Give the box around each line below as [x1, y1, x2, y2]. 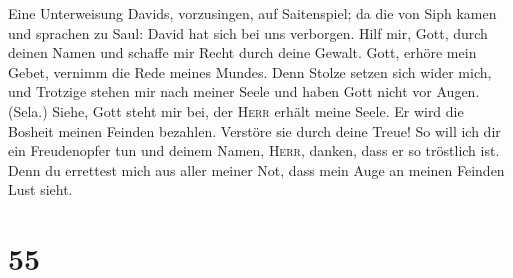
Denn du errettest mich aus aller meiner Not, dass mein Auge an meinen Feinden [8, 159, 505, 180]
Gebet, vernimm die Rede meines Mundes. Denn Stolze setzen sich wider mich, [8, 61, 492, 82]
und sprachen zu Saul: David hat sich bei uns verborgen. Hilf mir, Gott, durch [8, 22, 488, 43]
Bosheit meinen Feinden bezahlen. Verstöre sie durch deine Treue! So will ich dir [8, 120, 501, 141]
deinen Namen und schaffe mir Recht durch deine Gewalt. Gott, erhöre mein [8, 42, 477, 63]
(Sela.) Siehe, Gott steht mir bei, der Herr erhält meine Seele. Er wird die [8, 100, 464, 121]
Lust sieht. [8, 179, 73, 200]
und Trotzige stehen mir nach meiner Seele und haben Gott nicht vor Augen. [8, 81, 480, 102]
